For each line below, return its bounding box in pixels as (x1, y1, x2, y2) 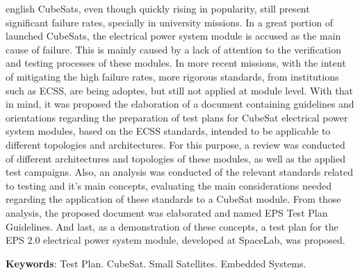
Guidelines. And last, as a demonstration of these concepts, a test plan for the (6, 219, 338, 233)
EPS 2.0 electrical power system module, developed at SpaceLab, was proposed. (6, 233, 345, 247)
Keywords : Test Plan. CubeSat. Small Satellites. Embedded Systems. (6, 256, 306, 270)
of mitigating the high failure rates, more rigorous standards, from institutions (6, 69, 339, 83)
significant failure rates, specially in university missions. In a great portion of (6, 15, 333, 29)
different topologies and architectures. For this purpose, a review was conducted (6, 137, 345, 151)
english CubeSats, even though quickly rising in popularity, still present (6, 1, 310, 15)
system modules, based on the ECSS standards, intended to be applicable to (6, 124, 331, 138)
